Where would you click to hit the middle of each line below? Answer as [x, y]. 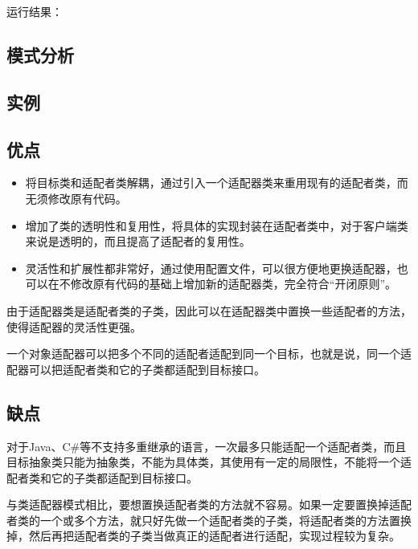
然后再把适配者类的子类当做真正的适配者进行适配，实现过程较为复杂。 [214, 536]
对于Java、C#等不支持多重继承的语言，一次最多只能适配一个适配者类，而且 [207, 446]
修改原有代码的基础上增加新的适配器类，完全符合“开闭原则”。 [234, 284]
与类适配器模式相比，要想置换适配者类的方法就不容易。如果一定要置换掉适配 [209, 504]
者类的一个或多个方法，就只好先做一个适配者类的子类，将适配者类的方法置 [203, 520]
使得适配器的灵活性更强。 [74, 326]
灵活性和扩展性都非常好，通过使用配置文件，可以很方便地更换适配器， [211, 268]
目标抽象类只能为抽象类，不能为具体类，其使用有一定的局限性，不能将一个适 [209, 462]
